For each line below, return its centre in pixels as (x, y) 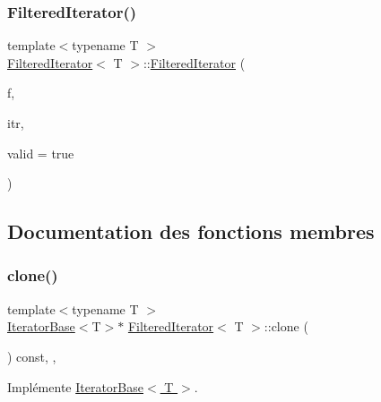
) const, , (32, 356)
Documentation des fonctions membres (191, 231)
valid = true (41, 153)
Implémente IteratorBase (75, 386)
